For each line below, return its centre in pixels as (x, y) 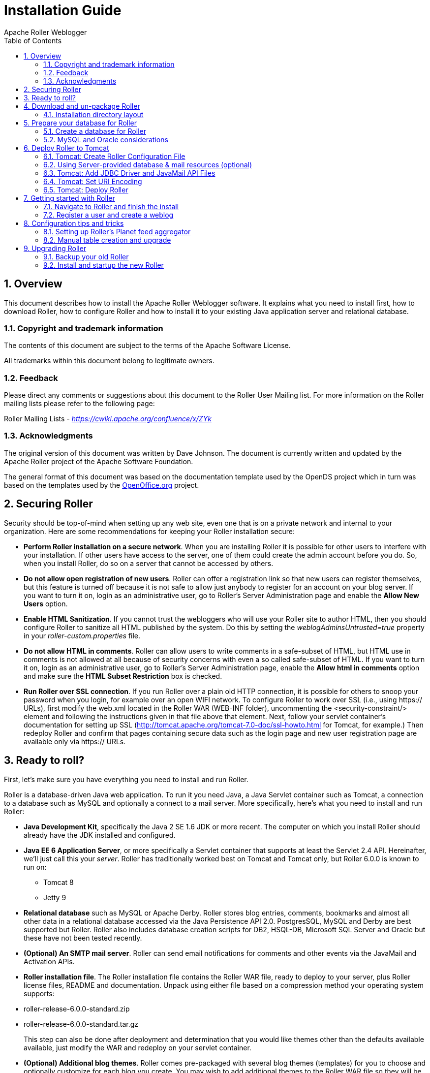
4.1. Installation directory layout (93, 114)
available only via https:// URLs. (75, 741)
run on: (35, 867)
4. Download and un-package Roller (82, 106)
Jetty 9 (55, 897)
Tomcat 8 (59, 882)
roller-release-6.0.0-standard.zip (77, 1009)
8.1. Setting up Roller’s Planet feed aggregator (117, 231)
